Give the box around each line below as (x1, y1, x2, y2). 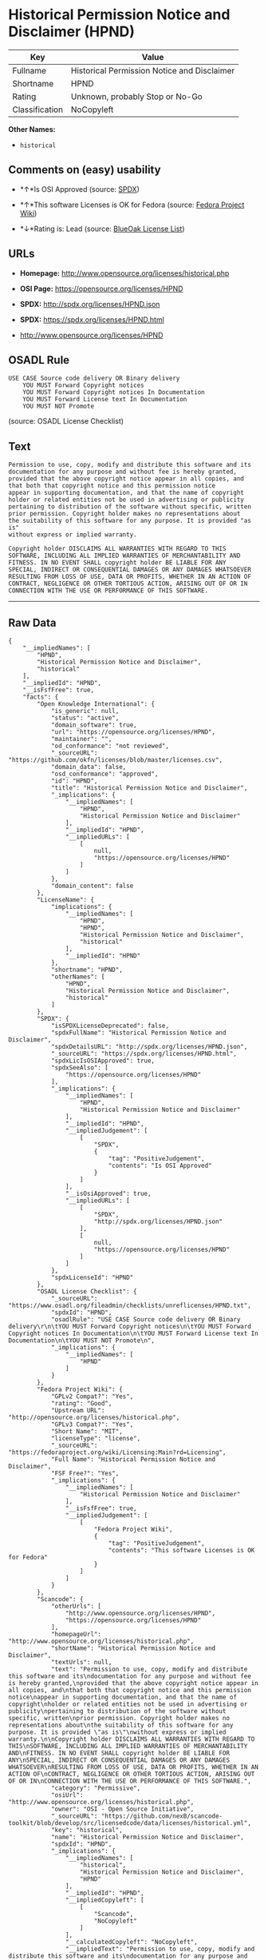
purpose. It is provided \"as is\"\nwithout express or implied (8, 1728, 227, 1736)
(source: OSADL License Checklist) (8, 416, 124, 426)
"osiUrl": (50, 1791, 84, 1799)
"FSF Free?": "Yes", (50, 1469, 120, 1477)
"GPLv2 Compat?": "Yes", (50, 1392, 134, 1400)
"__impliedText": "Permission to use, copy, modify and (65, 1945, 255, 1953)
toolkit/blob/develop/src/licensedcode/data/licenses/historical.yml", (8, 1819, 251, 1827)
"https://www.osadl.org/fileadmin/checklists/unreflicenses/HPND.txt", (8, 1301, 251, 1309)
